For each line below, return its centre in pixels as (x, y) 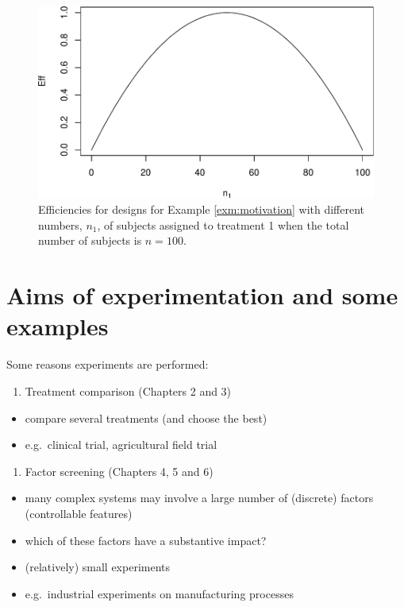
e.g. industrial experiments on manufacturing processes (159, 593)
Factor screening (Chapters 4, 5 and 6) (119, 471)
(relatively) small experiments (98, 567)
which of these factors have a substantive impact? (146, 540)
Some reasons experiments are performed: (108, 364)
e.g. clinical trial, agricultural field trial (121, 445)
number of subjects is (90, 240)
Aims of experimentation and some (202, 295)
